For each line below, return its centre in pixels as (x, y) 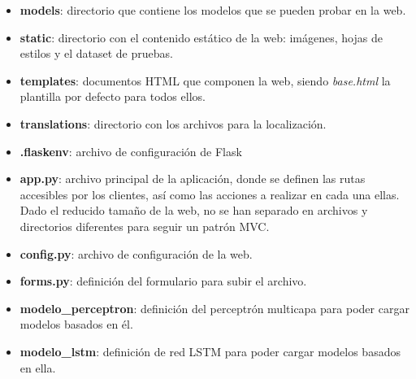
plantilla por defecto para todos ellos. (113, 96)
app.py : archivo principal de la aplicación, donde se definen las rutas (193, 179)
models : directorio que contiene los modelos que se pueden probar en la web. (213, 10)
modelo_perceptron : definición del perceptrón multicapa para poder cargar (214, 308)
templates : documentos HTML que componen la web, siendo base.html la (205, 80)
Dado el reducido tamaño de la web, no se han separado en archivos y (194, 210)
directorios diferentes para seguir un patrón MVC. (145, 226)
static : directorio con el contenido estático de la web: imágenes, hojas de (201, 37)
